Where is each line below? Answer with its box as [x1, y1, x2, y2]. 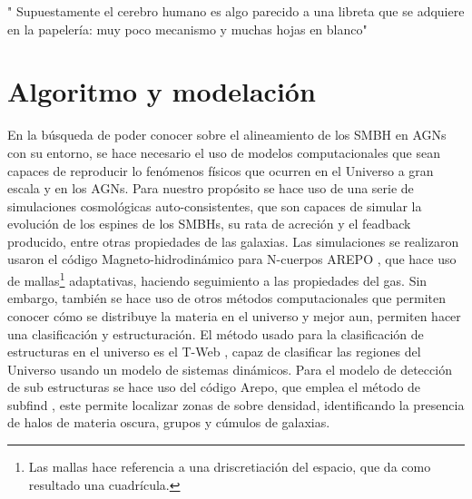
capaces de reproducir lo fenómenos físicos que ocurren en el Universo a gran [7, 161, 434, 180]
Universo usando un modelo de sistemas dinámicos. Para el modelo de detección [7, 359, 452, 378]
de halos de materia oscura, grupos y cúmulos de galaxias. [7, 413, 330, 432]
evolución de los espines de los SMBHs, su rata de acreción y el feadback [7, 214, 411, 233]
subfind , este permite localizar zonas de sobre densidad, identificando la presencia [7, 395, 465, 414]
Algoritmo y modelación [7, 73, 316, 110]
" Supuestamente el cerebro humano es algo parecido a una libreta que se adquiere [7, 2, 465, 20]
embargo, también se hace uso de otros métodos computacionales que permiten [7, 289, 447, 308]
